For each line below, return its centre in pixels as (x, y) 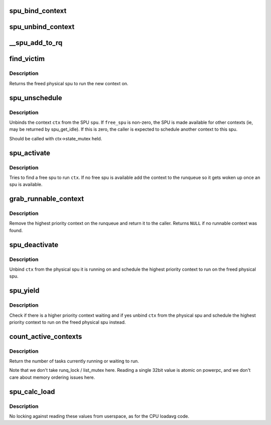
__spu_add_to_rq (36, 43)
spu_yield (24, 291)
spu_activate (30, 153)
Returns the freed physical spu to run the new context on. (69, 83)
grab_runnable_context (47, 199)
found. (16, 230)
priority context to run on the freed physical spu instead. (67, 322)
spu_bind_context (38, 11)
